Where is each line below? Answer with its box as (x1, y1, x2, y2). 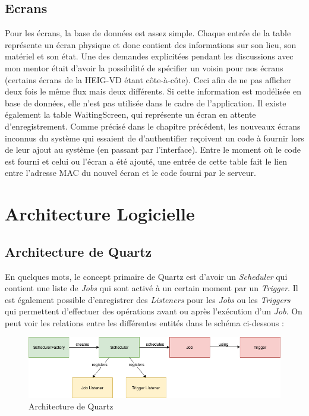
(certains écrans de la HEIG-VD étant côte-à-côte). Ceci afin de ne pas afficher (5, 73, 292, 86)
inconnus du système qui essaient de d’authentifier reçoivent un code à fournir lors (5, 131, 304, 144)
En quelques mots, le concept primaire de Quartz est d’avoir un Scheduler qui (5, 270, 288, 282)
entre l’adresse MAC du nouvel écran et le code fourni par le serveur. (5, 166, 256, 179)
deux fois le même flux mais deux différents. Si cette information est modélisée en (5, 85, 301, 97)
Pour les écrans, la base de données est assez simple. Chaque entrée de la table (5, 27, 291, 39)
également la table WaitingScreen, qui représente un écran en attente (5, 108, 256, 121)
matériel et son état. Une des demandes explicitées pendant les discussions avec (5, 50, 294, 62)
